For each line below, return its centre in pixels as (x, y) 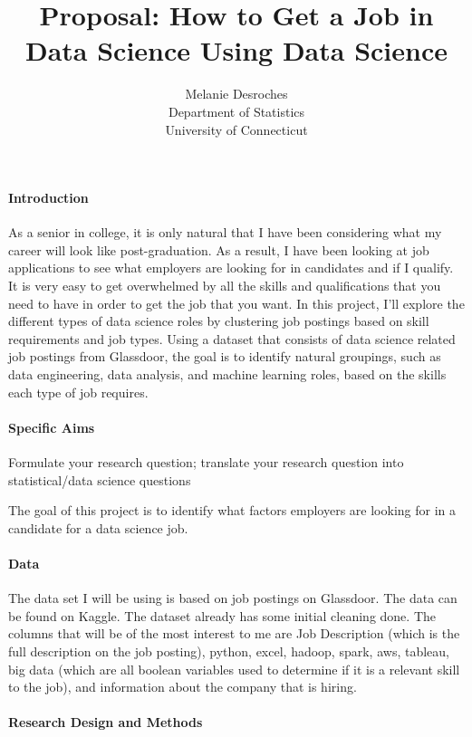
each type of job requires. (78, 392)
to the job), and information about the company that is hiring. (183, 687)
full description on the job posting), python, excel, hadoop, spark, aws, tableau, (229, 651)
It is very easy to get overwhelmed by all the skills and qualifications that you (225, 286)
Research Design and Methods (106, 722)
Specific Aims (52, 427)
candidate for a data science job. (98, 527)
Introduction (48, 198)
